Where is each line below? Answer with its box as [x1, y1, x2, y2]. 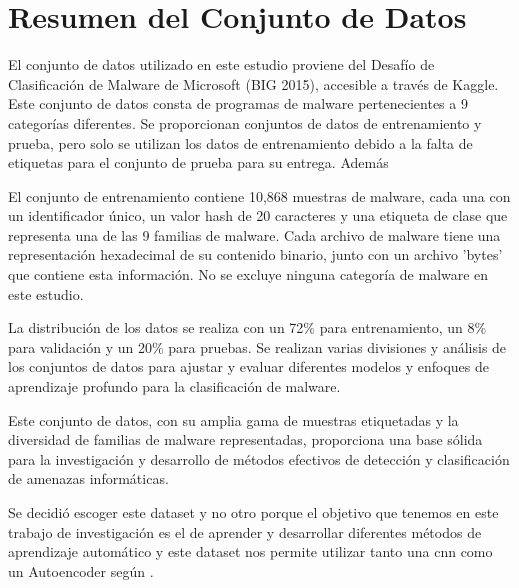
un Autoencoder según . [8, 560, 154, 581]
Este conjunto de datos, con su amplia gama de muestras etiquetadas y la [8, 409, 459, 430]
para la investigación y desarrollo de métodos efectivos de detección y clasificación [8, 448, 510, 469]
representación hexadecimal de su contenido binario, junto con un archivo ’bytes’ [8, 244, 503, 265]
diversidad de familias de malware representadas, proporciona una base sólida [8, 429, 483, 450]
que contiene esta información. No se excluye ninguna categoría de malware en [8, 264, 489, 285]
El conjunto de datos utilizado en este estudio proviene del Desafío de [8, 54, 435, 75]
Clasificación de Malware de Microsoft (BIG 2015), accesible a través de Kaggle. [8, 73, 499, 94]
